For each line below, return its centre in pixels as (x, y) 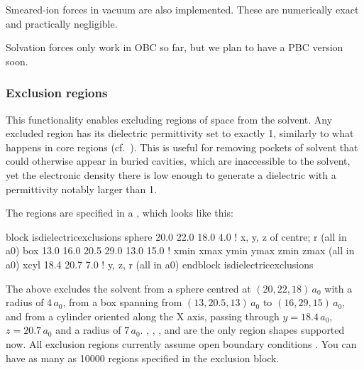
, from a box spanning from (122, 302)
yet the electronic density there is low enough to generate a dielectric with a (171, 174)
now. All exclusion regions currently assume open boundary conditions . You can (181, 343)
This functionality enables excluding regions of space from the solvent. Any (169, 119)
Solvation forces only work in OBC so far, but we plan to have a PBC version (175, 47)
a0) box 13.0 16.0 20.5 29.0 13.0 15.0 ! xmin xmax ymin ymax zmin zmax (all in (180, 250)
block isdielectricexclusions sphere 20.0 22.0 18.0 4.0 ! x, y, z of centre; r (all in (176, 236)
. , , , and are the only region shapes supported (242, 330)
